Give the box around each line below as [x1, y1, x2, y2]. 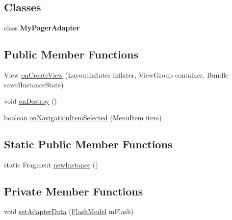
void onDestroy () [4, 96, 57, 106]
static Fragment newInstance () [4, 159, 98, 169]
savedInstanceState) [4, 79, 64, 89]
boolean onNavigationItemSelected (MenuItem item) [4, 112, 162, 122]
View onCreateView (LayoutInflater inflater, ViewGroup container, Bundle [4, 70, 229, 80]
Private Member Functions [4, 183, 143, 198]
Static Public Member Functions [4, 136, 173, 151]
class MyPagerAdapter [4, 23, 80, 33]
